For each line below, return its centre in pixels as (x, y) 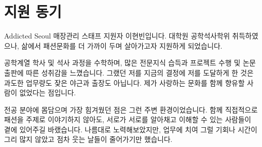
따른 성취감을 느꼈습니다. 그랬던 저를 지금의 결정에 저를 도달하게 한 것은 (140, 72)
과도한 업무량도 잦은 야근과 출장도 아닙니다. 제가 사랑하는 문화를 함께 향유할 (124, 82)
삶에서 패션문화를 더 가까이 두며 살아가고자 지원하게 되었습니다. (122, 45)
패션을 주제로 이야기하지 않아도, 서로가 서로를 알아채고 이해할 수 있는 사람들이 (128, 119)
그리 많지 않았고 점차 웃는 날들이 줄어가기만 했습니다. (88, 139)
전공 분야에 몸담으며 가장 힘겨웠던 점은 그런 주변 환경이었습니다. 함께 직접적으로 (131, 109)
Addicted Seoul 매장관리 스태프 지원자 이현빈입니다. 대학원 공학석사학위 (117, 36)
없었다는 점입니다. (48, 93)
